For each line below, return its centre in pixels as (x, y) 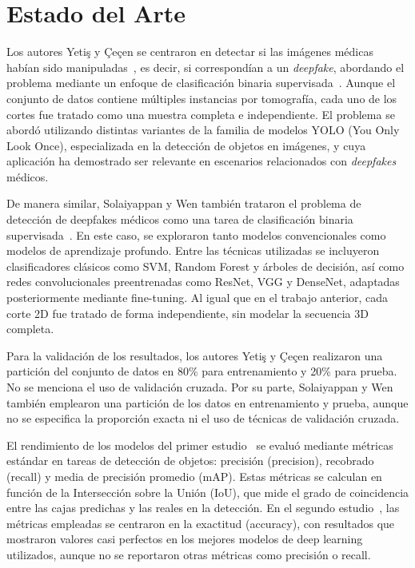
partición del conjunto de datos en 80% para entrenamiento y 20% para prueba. (202, 371)
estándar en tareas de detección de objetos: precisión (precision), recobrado (190, 461)
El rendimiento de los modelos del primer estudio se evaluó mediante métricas (200, 445)
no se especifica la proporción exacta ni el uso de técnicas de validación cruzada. (203, 418)
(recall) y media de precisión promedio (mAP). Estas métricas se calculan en (194, 476)
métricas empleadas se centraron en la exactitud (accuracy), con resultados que (201, 523)
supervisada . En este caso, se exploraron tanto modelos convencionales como (196, 234)
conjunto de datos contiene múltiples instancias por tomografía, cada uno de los (202, 98)
